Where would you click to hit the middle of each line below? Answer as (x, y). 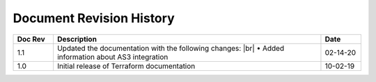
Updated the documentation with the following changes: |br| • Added (171, 48)
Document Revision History (94, 18)
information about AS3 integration (112, 57)
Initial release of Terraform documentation (126, 66)
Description (77, 39)
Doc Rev (31, 39)
